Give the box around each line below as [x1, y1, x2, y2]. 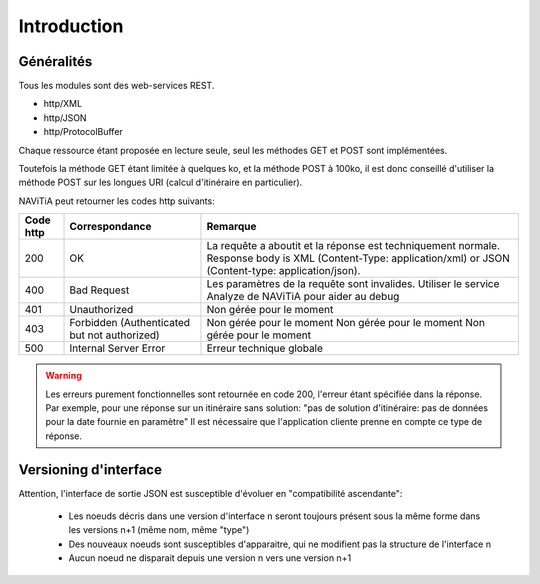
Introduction [18, 15, 124, 37]
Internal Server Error [69, 341, 166, 355]
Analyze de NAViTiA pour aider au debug [206, 290, 400, 304]
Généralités [18, 53, 93, 70]
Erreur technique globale [206, 341, 324, 355]
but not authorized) [69, 328, 160, 342]
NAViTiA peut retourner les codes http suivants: [18, 195, 215, 207]
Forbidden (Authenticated [69, 316, 190, 330]
